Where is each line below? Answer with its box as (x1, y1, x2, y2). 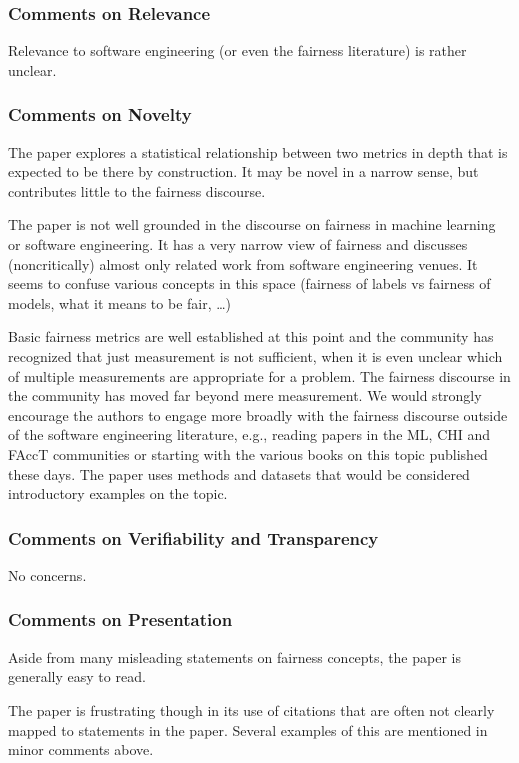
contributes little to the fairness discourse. (8, 180, 266, 201)
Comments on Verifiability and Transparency (8, 525, 379, 550)
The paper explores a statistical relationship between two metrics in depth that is (8, 141, 508, 162)
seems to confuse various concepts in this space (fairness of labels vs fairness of (8, 273, 491, 294)
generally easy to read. (8, 666, 146, 687)
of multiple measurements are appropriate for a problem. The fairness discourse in (8, 365, 511, 386)
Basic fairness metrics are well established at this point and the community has (8, 326, 494, 347)
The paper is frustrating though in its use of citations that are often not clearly (8, 699, 495, 720)
